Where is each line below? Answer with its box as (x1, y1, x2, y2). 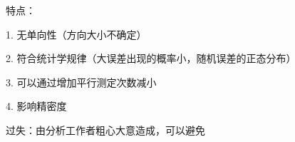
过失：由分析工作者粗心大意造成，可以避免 (6, 122, 205, 137)
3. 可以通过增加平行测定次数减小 (6, 74, 157, 89)
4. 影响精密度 (6, 98, 67, 113)
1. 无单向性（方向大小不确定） (6, 26, 147, 41)
